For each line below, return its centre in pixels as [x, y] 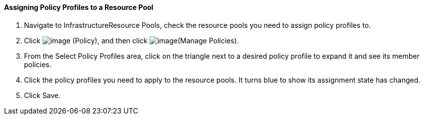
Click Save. [42, 95]
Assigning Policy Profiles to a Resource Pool [79, 7]
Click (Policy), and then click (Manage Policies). [131, 40]
